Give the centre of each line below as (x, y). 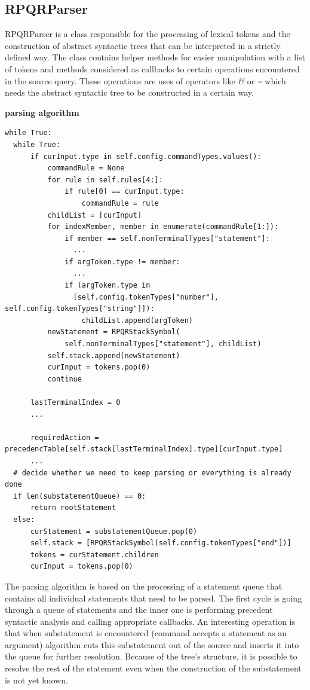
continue (65, 379)
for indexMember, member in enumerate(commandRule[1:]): (163, 227)
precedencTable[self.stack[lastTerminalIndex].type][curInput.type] (144, 449)
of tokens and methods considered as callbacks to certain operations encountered (152, 68)
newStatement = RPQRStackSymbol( (114, 332)
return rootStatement (73, 508)
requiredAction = (65, 437)
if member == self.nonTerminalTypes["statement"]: (167, 238)
